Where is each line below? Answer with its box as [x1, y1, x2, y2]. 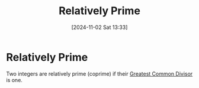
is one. [6, 76, 23, 83]
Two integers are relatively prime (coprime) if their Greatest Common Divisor [6, 70, 193, 77]
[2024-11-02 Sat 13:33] [71, 24, 128, 31]
